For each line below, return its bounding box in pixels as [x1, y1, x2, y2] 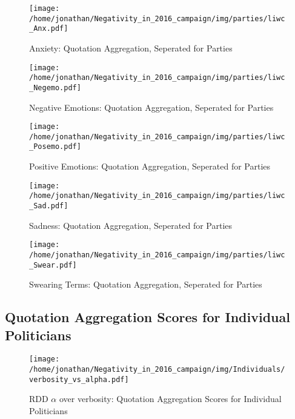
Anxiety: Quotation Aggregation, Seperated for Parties [29, 41, 233, 54]
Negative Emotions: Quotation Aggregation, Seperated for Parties [29, 101, 274, 113]
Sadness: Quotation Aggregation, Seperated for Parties [29, 219, 233, 231]
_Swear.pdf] [29, 260, 77, 269]
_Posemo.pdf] [29, 142, 81, 151]
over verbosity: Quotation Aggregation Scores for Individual [59, 392, 282, 405]
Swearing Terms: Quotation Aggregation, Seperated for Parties [29, 278, 262, 291]
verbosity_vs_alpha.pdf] [29, 375, 129, 384]
